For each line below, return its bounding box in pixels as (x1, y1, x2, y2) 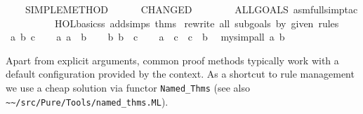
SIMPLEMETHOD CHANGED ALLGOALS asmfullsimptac (25, 2, 358, 16)
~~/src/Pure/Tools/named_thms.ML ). (6, 94, 169, 108)
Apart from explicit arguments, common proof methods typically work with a (6, 52, 339, 67)
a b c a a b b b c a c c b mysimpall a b (10, 29, 285, 44)
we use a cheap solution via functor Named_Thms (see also (6, 80, 251, 94)
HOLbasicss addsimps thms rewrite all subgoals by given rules (54, 15, 339, 30)
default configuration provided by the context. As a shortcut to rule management (6, 66, 355, 81)
